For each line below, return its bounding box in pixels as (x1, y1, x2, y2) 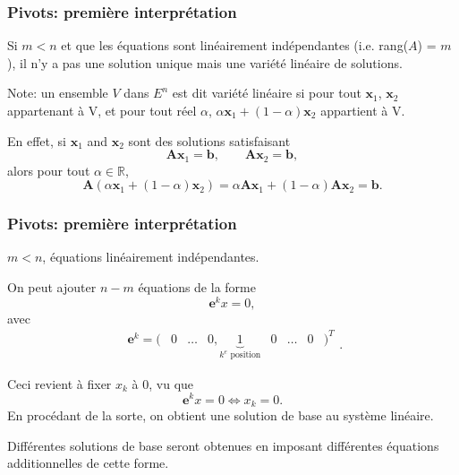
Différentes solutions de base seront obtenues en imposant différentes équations (7, 436, 439, 454)
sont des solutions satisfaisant (128, 131, 291, 150)
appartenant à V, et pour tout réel (7, 101, 197, 119)
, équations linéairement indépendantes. (42, 247, 259, 266)
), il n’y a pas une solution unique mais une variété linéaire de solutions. (7, 53, 403, 72)
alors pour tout (7, 160, 90, 179)
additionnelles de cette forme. (7, 453, 169, 472)
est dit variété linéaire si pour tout (172, 83, 361, 102)
